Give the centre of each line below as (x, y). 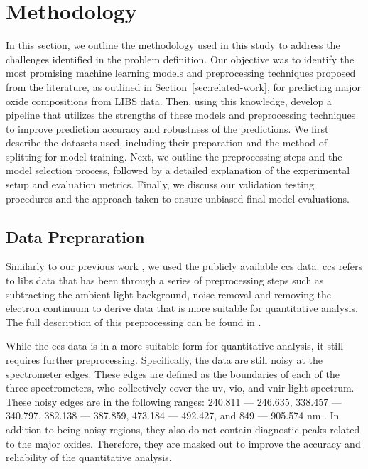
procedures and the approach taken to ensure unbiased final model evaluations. (178, 198)
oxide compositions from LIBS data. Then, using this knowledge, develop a (169, 101)
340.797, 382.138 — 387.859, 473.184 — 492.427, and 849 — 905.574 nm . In (173, 415)
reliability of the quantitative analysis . (89, 457)
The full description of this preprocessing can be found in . (134, 322)
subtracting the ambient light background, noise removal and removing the (169, 294)
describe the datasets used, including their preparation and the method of (167, 142)
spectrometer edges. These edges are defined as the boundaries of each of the (173, 373)
